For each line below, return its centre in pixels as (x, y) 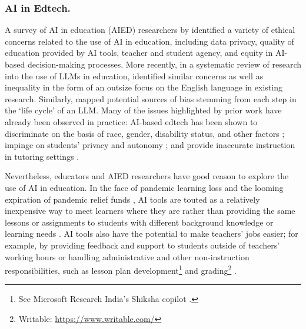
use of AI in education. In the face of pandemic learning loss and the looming (144, 187)
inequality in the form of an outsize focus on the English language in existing (144, 87)
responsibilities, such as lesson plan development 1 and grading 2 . (121, 269)
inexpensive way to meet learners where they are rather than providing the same (150, 211)
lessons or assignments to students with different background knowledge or (139, 222)
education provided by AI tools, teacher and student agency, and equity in (139, 53)
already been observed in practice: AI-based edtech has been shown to (131, 121)
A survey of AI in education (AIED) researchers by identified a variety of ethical (150, 30)
